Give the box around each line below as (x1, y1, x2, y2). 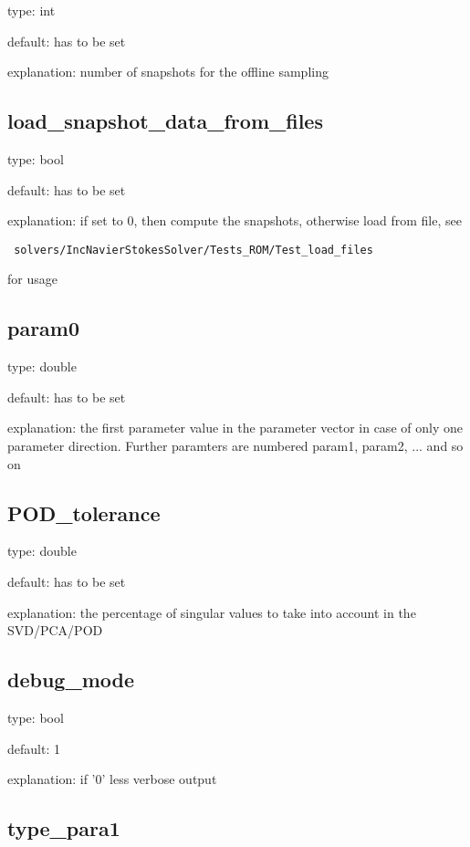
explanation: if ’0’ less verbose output (7, 769, 217, 789)
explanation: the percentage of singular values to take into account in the (7, 602, 416, 622)
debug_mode (7, 665, 134, 694)
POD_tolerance (7, 498, 161, 527)
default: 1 (7, 738, 60, 758)
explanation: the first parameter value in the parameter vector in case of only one (7, 418, 463, 437)
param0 (7, 314, 80, 342)
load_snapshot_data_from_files (7, 107, 323, 135)
